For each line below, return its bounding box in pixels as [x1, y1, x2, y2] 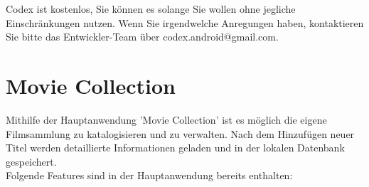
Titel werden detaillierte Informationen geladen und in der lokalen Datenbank [6, 140, 345, 155]
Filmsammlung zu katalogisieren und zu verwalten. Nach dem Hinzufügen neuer [6, 126, 355, 141]
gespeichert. [6, 154, 57, 169]
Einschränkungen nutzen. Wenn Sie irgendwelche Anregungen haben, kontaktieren [6, 15, 364, 30]
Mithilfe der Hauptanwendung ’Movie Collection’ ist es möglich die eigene [6, 112, 327, 127]
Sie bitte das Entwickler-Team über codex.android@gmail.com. [6, 29, 279, 44]
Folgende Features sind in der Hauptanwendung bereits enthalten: [6, 168, 293, 183]
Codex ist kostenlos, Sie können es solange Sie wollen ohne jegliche [6, 1, 296, 16]
